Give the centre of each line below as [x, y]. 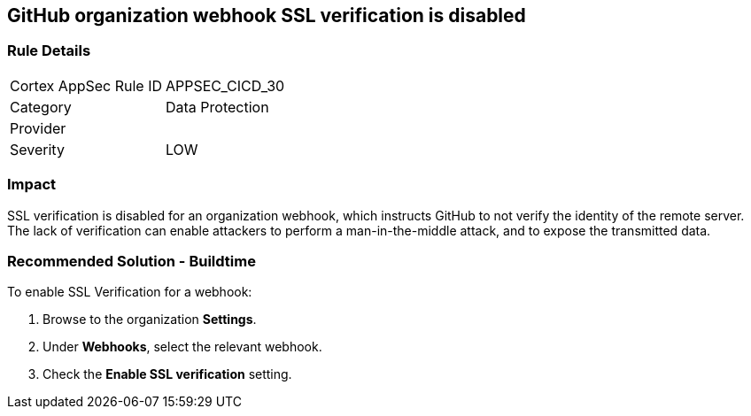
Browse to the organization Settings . [150, 320]
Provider [38, 128]
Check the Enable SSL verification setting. [167, 374]
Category [41, 107]
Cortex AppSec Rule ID [86, 85]
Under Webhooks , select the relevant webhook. [182, 347]
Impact [32, 185]
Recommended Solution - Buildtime [132, 261]
